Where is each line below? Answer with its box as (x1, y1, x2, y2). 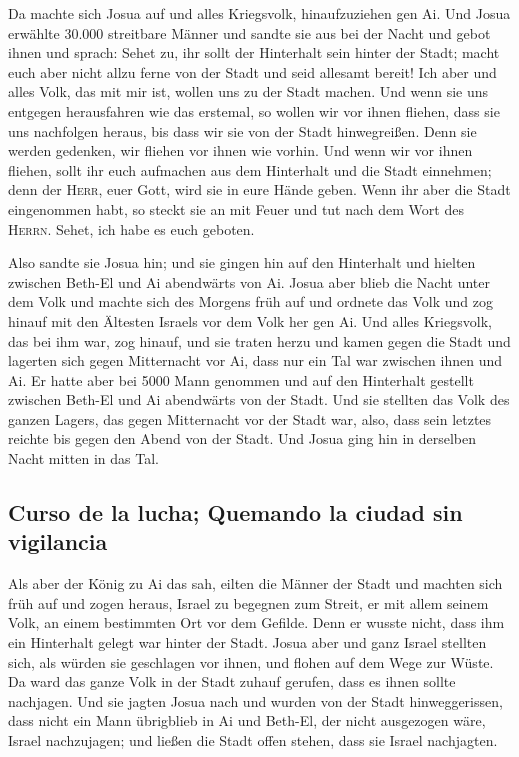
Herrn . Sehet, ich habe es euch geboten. (8, 218, 255, 239)
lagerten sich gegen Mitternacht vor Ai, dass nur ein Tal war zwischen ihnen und (8, 350, 502, 371)
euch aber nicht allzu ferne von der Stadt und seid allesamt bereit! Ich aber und (8, 61, 497, 82)
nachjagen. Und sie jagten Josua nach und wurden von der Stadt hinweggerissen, (8, 690, 503, 711)
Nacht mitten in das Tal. (8, 448, 159, 469)
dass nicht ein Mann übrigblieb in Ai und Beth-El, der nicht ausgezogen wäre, (8, 710, 486, 731)
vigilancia (8, 526, 108, 557)
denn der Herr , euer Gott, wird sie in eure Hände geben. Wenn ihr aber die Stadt (8, 179, 511, 200)
